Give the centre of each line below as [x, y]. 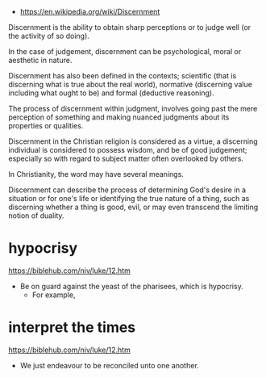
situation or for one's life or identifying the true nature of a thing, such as [129, 198]
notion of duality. [36, 216]
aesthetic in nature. [40, 60]
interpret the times [72, 328]
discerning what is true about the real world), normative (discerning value [130, 84]
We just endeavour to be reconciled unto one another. [109, 365]
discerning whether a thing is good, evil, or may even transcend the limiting [133, 207]
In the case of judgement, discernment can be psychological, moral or [125, 51]
